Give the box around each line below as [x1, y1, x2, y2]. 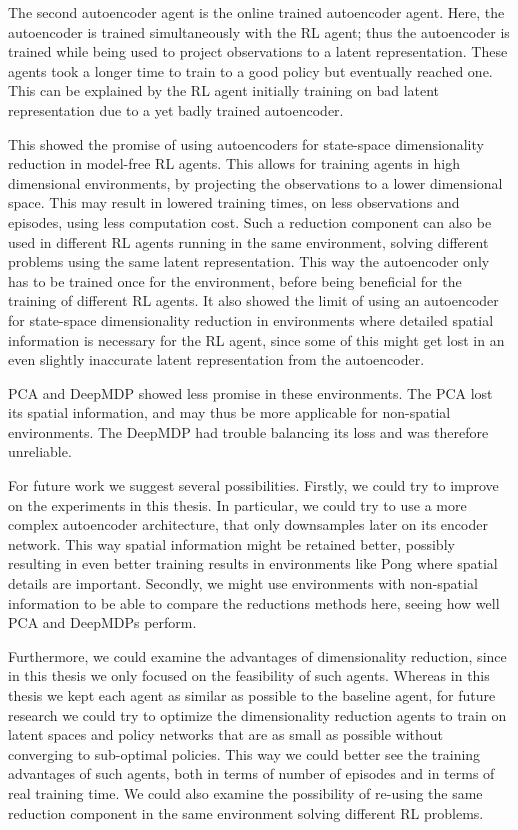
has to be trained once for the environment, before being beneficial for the [8, 270, 462, 291]
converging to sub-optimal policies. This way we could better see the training [8, 743, 481, 764]
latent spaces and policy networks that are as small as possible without [8, 724, 444, 745]
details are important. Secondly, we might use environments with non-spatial [8, 573, 478, 594]
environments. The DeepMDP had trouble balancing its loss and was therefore [8, 421, 489, 442]
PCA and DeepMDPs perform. [8, 612, 197, 633]
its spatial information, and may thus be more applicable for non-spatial [8, 402, 451, 423]
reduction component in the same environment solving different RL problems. [8, 802, 484, 823]
